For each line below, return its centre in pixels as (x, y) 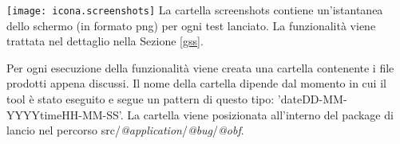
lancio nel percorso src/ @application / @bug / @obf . (125, 130)
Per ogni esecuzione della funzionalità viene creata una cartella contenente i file (200, 67)
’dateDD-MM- (312, 99)
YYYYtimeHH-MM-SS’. (65, 114)
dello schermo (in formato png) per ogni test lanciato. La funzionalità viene (191, 25)
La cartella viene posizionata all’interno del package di (260, 114)
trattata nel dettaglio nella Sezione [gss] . (105, 41)
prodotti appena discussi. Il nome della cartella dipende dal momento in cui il (196, 83)
